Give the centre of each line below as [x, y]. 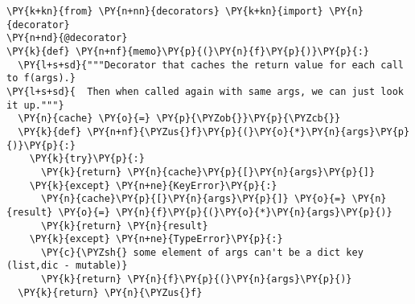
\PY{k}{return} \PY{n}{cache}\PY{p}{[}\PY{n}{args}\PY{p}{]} [208, 172]
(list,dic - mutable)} [67, 266]
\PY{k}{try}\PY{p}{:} [87, 159]
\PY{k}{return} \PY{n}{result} [124, 226]
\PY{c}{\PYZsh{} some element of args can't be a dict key [202, 252]
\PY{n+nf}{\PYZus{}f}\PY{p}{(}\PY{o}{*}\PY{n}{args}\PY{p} [249, 131]
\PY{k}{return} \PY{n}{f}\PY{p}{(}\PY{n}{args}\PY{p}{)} [196, 279]
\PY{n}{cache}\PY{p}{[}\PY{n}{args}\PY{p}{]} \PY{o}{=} [193, 199]
